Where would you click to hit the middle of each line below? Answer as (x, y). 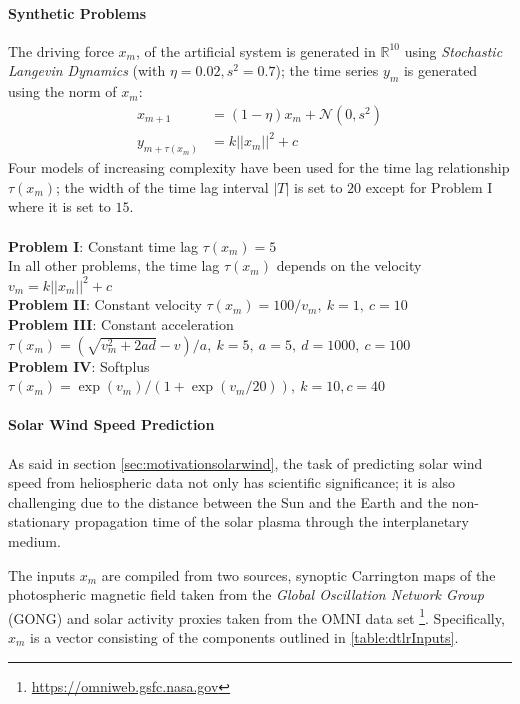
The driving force (61, 50)
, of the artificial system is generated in (255, 50)
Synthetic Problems (77, 12)
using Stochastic (453, 50)
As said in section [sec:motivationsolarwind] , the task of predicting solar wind (245, 462)
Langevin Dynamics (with (87, 70)
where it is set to (59, 206)
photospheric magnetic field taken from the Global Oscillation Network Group (246, 594)
